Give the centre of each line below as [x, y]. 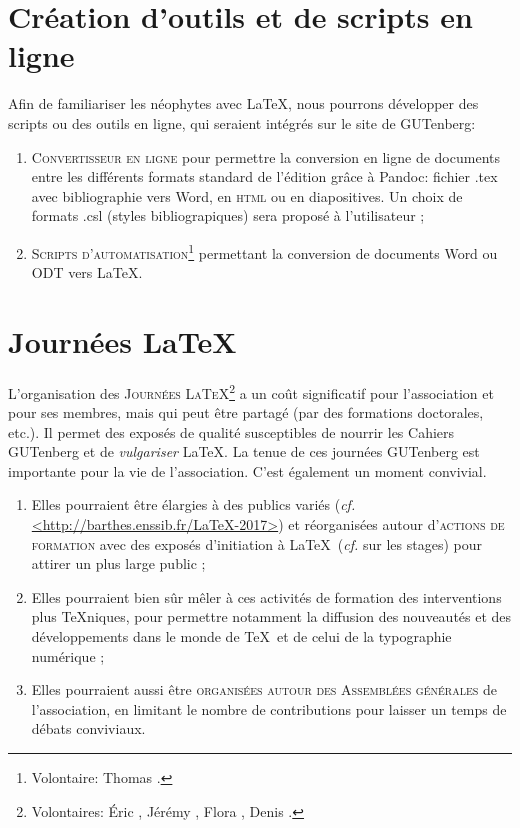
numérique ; [68, 655]
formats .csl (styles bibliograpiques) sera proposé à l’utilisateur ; [228, 215]
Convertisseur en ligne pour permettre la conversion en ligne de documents [265, 156]
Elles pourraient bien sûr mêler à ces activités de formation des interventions [266, 596]
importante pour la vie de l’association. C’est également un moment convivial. [247, 470]
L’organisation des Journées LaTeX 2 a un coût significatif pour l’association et [251, 391]
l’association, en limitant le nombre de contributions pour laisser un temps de [269, 708]
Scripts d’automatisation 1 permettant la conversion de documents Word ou [264, 251]
